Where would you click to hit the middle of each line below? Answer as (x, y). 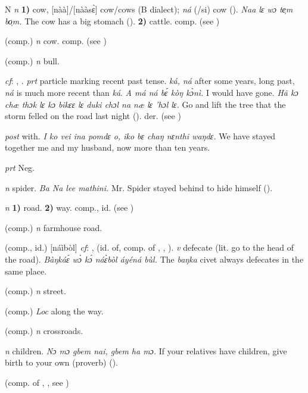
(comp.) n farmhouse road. (54, 227)
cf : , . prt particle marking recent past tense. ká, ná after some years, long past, (150, 81)
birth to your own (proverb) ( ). (61, 362)
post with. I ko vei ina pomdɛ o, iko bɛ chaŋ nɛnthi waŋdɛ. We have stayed (140, 135)
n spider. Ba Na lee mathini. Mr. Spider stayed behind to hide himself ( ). (139, 187)
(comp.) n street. (35, 291)
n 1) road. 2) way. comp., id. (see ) (69, 208)
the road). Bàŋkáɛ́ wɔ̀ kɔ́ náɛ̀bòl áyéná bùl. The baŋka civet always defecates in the (154, 259)
